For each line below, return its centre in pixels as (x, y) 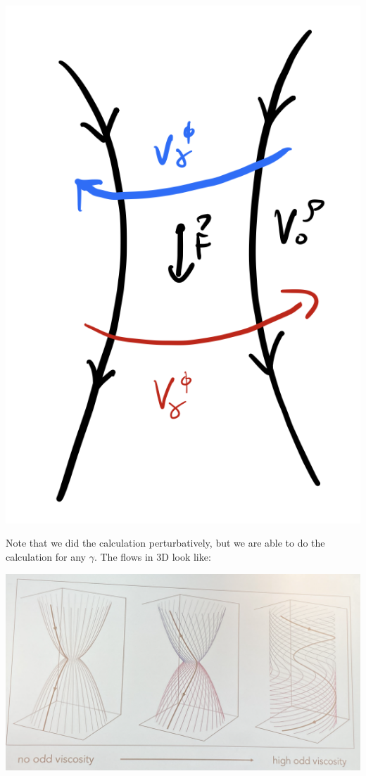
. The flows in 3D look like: (152, 556)
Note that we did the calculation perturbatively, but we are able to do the (165, 543)
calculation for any (46, 556)
